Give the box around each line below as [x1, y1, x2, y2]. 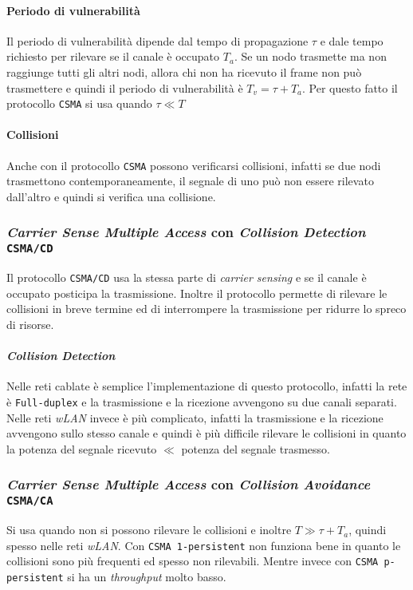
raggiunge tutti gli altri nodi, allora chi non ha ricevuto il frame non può [6, 63, 362, 80]
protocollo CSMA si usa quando [6, 95, 152, 112]
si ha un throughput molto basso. [67, 568, 226, 585]
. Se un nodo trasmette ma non [234, 48, 387, 65]
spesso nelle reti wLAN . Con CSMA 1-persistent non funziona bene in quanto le [6, 537, 401, 553]
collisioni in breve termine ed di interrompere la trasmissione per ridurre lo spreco [6, 300, 407, 317]
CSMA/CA [6, 494, 53, 508]
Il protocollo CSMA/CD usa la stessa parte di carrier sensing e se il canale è [6, 269, 367, 286]
